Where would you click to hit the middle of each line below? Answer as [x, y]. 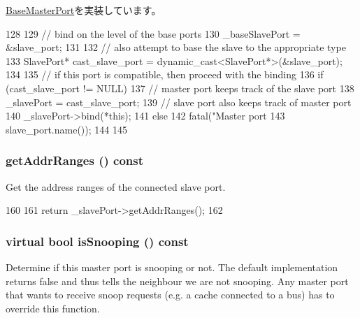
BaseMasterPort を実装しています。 [84, 10]
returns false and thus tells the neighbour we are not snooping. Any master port [177, 281]
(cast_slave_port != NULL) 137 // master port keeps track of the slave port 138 [180, 88]
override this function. [53, 308]
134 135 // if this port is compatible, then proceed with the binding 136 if [165, 74]
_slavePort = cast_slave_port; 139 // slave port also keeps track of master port [179, 102]
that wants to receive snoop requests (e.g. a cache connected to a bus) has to [170, 295]
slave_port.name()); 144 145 [66, 129]
